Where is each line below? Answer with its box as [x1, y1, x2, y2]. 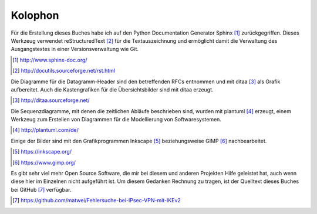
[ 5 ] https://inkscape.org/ [12, 148, 72, 155]
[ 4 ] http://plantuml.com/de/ [12, 127, 79, 134]
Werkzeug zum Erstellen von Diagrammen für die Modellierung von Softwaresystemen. [11, 116, 221, 123]
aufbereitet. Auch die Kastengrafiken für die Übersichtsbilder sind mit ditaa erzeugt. [11, 86, 214, 93]
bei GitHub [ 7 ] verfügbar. [11, 186, 72, 193]
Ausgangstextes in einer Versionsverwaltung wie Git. [11, 46, 139, 53]
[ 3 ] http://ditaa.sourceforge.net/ [12, 97, 90, 104]
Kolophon [11, 9, 59, 22]
